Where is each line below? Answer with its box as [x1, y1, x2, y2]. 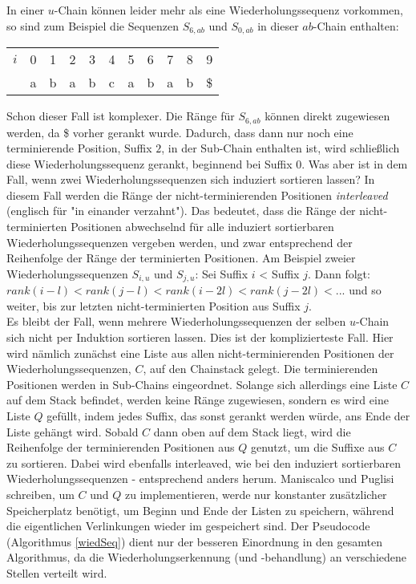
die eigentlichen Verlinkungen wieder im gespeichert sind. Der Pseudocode [6, 517, 370, 534]
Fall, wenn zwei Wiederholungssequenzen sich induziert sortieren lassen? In [6, 171, 375, 188]
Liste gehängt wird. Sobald [6, 423, 139, 440]
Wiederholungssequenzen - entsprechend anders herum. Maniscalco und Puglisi [6, 470, 394, 487]
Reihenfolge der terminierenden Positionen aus [6, 439, 235, 456]
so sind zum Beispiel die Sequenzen [6, 17, 180, 34]
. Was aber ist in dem [301, 155, 408, 172]
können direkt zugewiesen [265, 107, 390, 124]
